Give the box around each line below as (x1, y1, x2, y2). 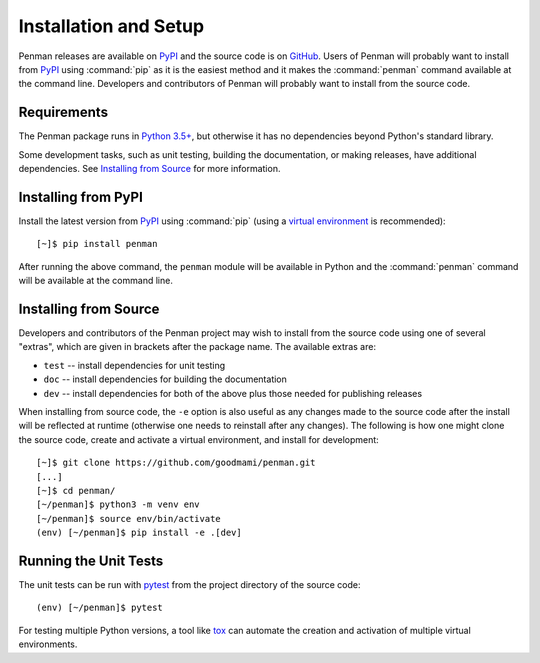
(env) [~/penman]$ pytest (36, 602, 164, 614)
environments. (18, 638, 78, 650)
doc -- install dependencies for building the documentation (43, 373, 287, 385)
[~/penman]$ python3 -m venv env (36, 499, 200, 510)
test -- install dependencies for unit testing (43, 359, 226, 371)
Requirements (18, 104, 109, 121)
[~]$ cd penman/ (36, 485, 116, 496)
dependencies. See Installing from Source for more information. (18, 163, 281, 175)
